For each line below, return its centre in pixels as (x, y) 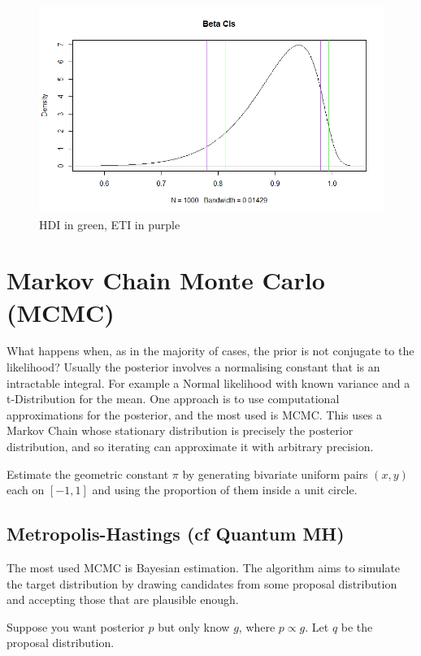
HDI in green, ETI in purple (110, 224)
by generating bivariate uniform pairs (275, 474)
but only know (194, 626)
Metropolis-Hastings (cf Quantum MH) (176, 534)
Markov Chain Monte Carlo (166, 280)
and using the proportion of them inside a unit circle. (225, 490)
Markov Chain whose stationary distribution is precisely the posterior (180, 430)
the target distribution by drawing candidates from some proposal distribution (202, 583)
